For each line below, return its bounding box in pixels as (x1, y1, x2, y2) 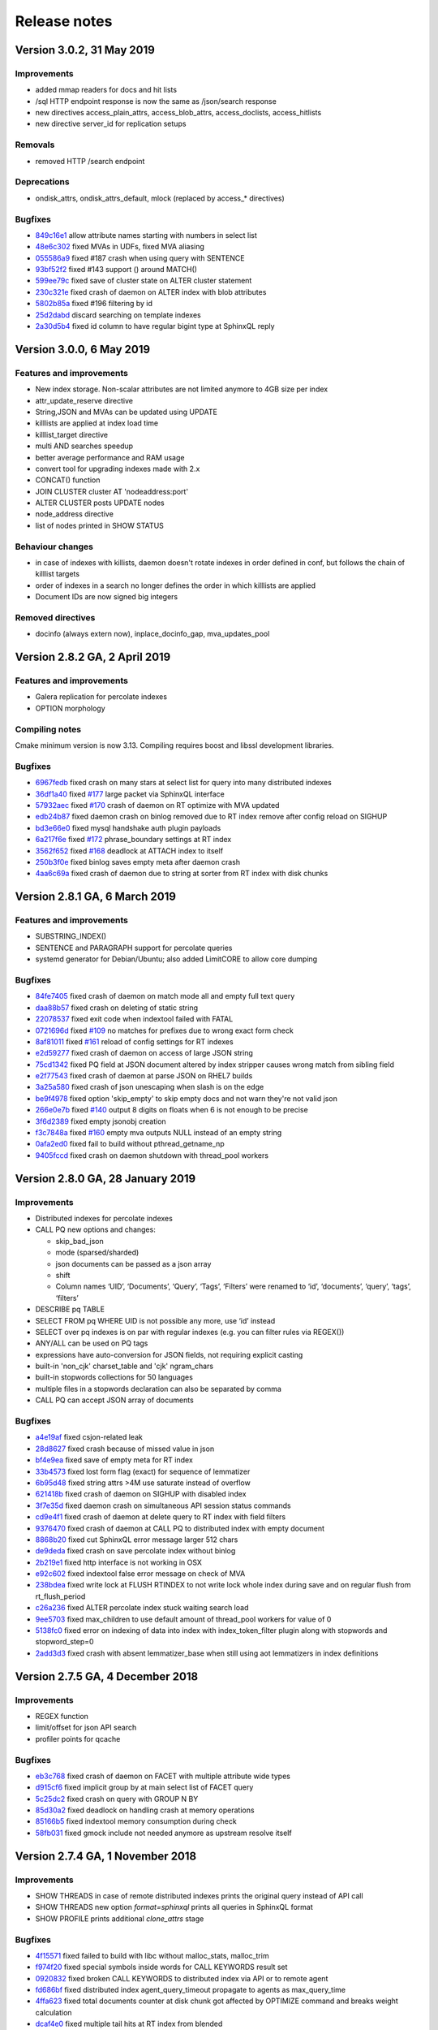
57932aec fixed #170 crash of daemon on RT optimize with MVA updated (35, 800, 280, 810)
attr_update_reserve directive (35, 395, 134, 405)
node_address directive (35, 509, 114, 519)
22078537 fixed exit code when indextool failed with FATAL (35, 1014, 234, 1024)
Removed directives (15, 611, 96, 623)
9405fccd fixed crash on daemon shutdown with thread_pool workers (35, 1150, 269, 1160)
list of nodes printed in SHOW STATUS (35, 520, 164, 530)
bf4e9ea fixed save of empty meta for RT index (35, 1455, 194, 1465)
